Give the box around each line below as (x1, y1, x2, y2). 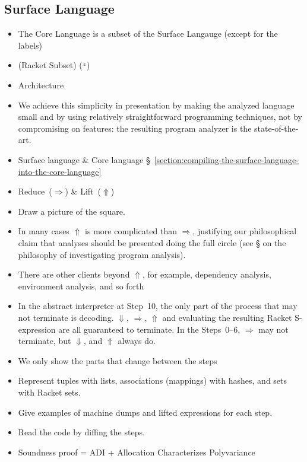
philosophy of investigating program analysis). (18, 248, 186, 260)
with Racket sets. (18, 385, 81, 398)
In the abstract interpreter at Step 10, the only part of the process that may (18, 299, 297, 312)
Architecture (18, 79, 64, 91)
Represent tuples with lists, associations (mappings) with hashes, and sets (18, 374, 287, 387)
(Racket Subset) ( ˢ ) (18, 59, 90, 71)
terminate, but (18, 334, 71, 347)
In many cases (18, 225, 69, 237)
